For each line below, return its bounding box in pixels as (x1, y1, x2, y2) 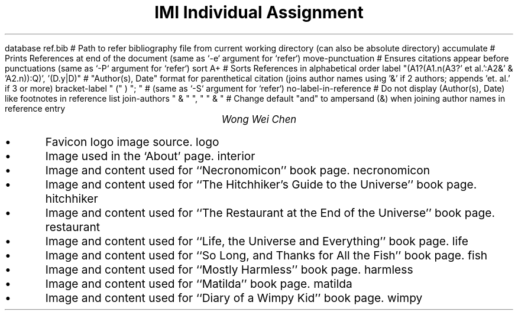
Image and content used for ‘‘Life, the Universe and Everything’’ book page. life (45, 233, 468, 248)
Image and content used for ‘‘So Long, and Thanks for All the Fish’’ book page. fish (45, 248, 488, 262)
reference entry (5, 103, 66, 113)
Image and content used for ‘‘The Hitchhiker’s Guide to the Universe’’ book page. (45, 177, 477, 191)
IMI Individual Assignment (154, 2, 364, 22)
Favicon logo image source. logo (45, 134, 219, 149)
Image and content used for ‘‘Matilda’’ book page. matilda (45, 276, 352, 291)
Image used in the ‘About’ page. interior (45, 148, 255, 163)
